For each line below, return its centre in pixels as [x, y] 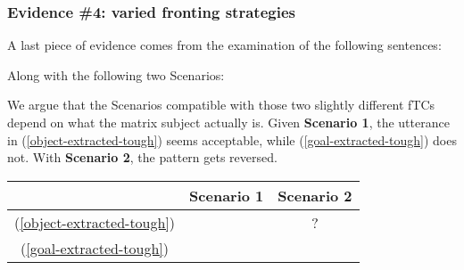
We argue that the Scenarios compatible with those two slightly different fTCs [221, 105]
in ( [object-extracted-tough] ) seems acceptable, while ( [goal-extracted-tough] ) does [232, 139]
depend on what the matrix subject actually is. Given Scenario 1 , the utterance [228, 122]
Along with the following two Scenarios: [116, 74]
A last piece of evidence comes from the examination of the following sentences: [224, 45]
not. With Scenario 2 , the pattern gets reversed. [142, 157]
